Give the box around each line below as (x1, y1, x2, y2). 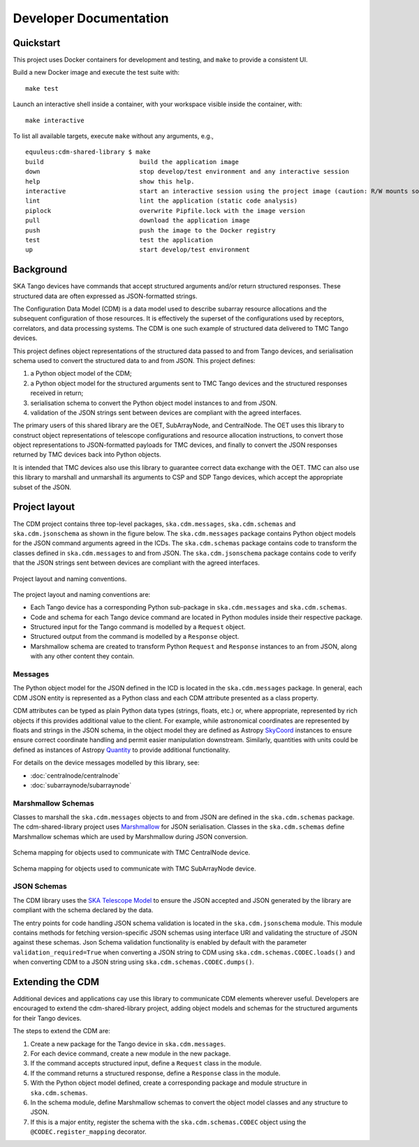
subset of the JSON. (13, 482, 72, 491)
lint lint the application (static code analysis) (25, 197, 298, 205)
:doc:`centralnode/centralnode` (30, 771, 120, 780)
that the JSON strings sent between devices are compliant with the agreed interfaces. (13, 558, 260, 567)
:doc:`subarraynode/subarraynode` (30, 780, 132, 789)
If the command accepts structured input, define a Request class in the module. (30, 1059, 262, 1067)
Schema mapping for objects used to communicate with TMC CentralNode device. (13, 848, 251, 857)
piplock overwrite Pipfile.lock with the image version (25, 207, 305, 214)
